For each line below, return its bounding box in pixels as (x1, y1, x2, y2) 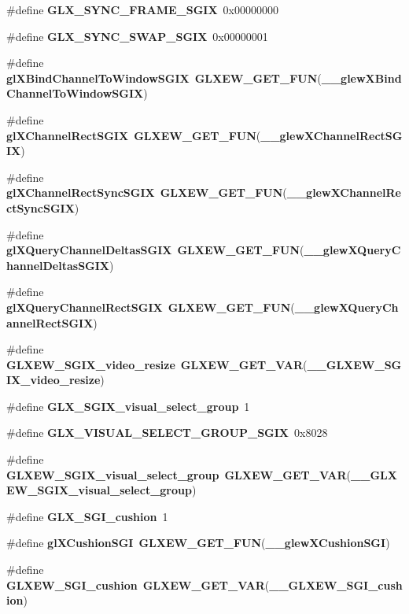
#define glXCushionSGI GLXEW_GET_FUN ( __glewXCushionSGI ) (6, 534, 390, 551)
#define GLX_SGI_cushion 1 (6, 508, 168, 524)
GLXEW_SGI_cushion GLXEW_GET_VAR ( (6, 576, 270, 593)
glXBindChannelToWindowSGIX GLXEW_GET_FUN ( (6, 69, 322, 86)
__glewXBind (321, 69, 402, 86)
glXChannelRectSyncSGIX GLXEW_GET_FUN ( (6, 184, 287, 201)
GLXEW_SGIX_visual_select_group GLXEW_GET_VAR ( (6, 466, 352, 483)
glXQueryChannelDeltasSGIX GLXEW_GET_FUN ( (6, 242, 304, 258)
